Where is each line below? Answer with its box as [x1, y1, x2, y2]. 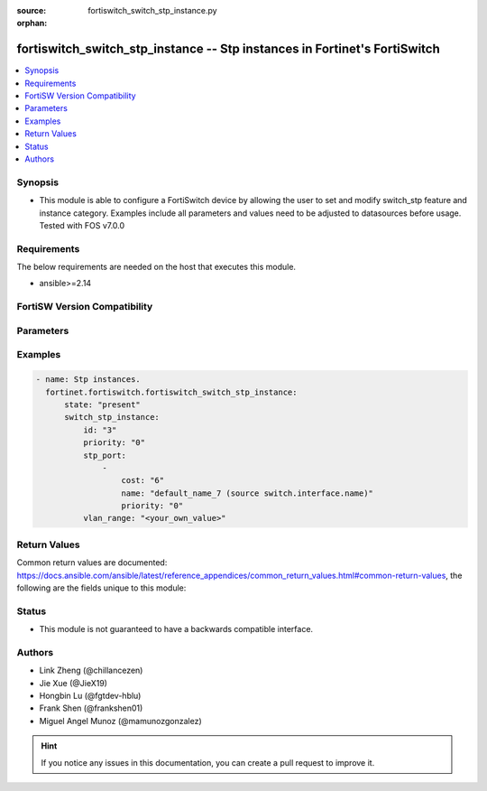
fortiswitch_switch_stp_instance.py [87, 5, 217, 15]
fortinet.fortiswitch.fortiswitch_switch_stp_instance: [45, 386, 298, 397]
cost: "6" [121, 475, 165, 486]
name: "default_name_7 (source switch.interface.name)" [121, 488, 374, 498]
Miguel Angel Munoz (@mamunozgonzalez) [39, 715, 202, 726]
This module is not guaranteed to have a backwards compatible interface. [39, 624, 314, 635]
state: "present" [64, 399, 142, 410]
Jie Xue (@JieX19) [39, 677, 108, 688]
